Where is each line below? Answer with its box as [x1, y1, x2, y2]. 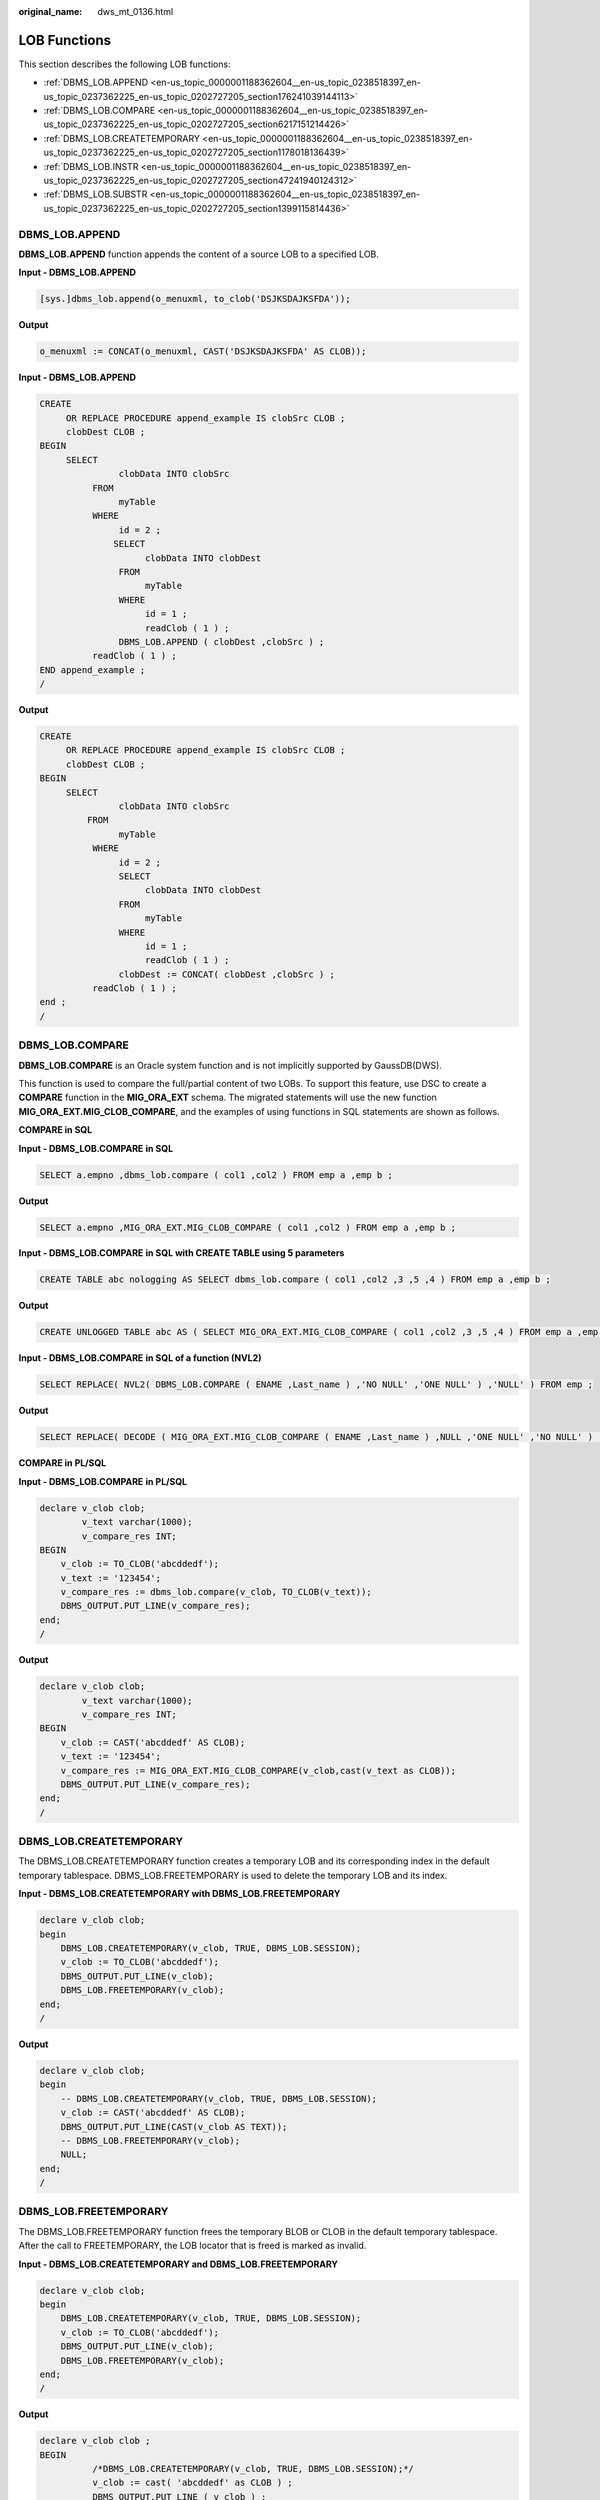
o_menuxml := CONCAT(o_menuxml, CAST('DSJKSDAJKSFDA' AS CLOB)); [39, 346, 367, 357]
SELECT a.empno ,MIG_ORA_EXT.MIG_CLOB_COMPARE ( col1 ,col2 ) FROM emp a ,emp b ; [39, 1221, 457, 1233]
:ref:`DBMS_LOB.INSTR [43, 160, 139, 172]
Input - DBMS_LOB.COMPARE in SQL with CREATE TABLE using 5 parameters [18, 1247, 345, 1259]
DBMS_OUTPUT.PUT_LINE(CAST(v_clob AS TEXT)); [60, 2121, 288, 2132]
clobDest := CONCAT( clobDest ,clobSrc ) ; [118, 968, 335, 980]
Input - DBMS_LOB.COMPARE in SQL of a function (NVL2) [18, 1352, 262, 1364]
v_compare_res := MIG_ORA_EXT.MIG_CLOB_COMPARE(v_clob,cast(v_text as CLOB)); [60, 1765, 457, 1776]
